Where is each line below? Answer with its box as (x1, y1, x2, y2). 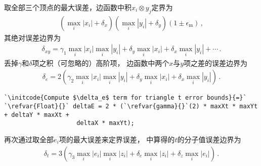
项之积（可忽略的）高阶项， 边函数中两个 (32, 57, 169, 68)
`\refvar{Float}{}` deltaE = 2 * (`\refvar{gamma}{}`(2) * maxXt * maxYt (4, 102, 258, 110)
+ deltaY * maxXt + (4, 111, 69, 118)
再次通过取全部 (4, 134, 54, 144)
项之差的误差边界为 (184, 57, 248, 68)
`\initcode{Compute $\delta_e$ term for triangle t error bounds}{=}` (4, 94, 247, 102)
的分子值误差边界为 (177, 134, 241, 144)
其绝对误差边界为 (4, 32, 61, 43)
